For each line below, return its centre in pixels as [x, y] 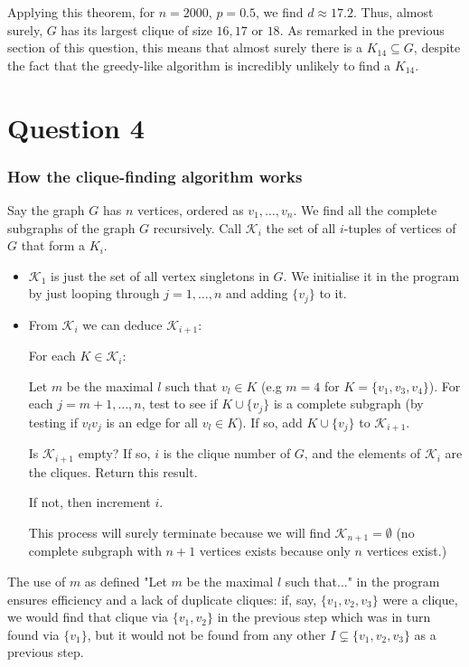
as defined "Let [126, 582]
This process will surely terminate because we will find [179, 532]
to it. [333, 293]
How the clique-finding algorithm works [155, 176]
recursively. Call [197, 227]
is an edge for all [152, 422]
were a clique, [420, 599]
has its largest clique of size [136, 29]
